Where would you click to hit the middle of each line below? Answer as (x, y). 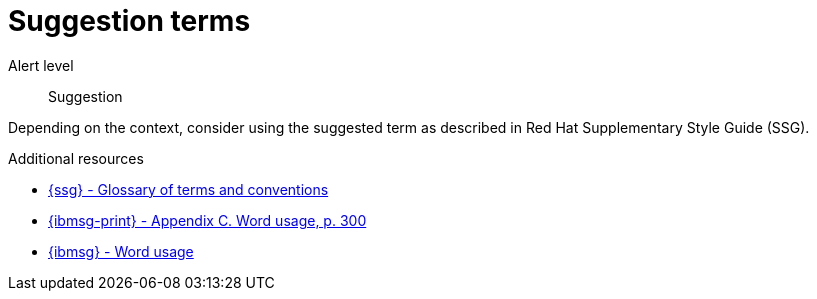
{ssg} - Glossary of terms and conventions (188, 189)
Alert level (41, 65)
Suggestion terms (129, 21)
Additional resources (76, 158)
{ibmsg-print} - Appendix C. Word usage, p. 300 (207, 220)
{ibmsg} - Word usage (121, 251)
